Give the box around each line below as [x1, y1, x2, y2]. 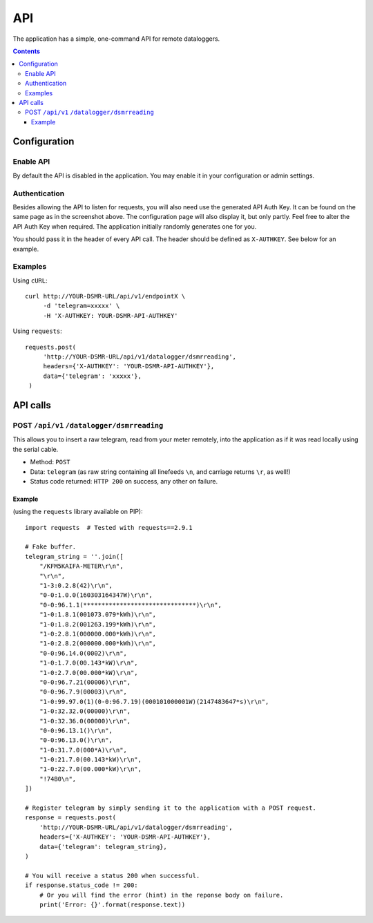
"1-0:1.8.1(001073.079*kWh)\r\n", [39, 611, 157, 618]
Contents [12, 47, 41, 55]
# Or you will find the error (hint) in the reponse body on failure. [39, 891, 284, 899]
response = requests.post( [25, 814, 117, 821]
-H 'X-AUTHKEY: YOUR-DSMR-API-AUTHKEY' [43, 312, 179, 319]
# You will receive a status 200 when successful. [25, 871, 200, 879]
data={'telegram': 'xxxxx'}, [43, 372, 142, 380]
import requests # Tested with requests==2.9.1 [25, 524, 193, 531]
